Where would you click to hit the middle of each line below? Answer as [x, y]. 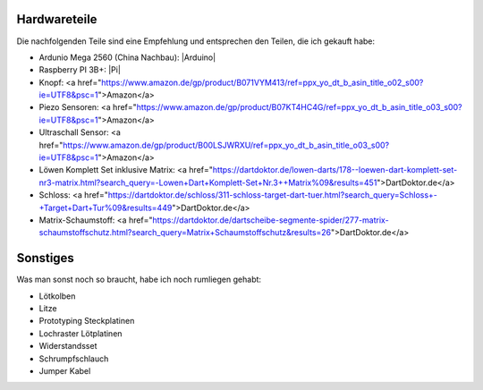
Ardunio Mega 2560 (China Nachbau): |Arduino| [127, 57]
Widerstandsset [68, 346]
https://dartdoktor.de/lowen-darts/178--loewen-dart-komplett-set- [335, 170]
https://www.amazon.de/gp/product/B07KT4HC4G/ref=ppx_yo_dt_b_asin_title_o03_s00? [299, 107]
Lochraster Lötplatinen [80, 333]
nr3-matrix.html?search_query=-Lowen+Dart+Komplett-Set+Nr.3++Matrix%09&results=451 [208, 182]
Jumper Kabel [65, 371]
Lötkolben [57, 296]
